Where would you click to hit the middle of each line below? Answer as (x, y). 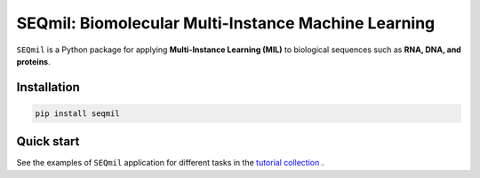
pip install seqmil (77, 113)
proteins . (33, 61)
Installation (48, 87)
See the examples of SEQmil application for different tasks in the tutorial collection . (170, 163)
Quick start (48, 142)
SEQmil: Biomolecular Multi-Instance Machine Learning (226, 23)
